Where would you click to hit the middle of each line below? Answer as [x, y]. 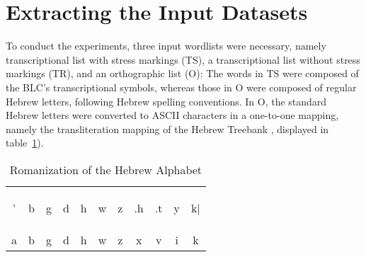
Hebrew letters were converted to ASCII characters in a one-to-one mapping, [172, 115]
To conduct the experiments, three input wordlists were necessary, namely [166, 46]
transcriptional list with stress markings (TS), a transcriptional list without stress [183, 59]
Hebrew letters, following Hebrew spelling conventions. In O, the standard [166, 101]
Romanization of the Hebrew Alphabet [106, 169]
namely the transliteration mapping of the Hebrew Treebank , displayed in [167, 128]
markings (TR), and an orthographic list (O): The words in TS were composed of [182, 73]
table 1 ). [25, 143]
